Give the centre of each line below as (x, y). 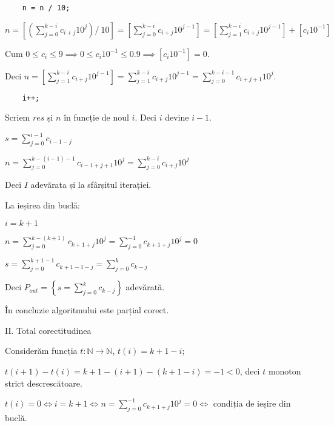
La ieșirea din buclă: (42, 205)
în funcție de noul (96, 117)
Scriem (18, 117)
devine (177, 117)
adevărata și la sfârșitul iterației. (91, 185)
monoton (285, 371)
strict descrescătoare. (44, 383)
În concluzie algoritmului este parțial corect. (87, 310)
